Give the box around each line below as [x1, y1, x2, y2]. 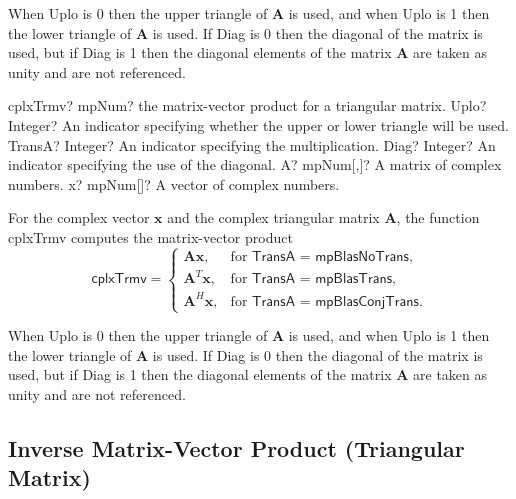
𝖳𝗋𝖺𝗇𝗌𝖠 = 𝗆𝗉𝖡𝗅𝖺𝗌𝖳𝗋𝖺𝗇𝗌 [252, 272, 393, 287]
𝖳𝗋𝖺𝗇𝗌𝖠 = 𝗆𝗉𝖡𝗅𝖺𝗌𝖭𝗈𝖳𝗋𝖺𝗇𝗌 [252, 249, 409, 264]
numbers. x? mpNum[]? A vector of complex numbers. [8, 173, 340, 194]
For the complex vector [8, 207, 150, 228]
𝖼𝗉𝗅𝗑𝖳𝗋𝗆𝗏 [91, 272, 147, 287]
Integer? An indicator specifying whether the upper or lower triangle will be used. [8, 114, 509, 135]
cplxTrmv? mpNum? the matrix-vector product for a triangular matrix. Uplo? [8, 95, 487, 116]
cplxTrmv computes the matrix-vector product [8, 226, 293, 247]
